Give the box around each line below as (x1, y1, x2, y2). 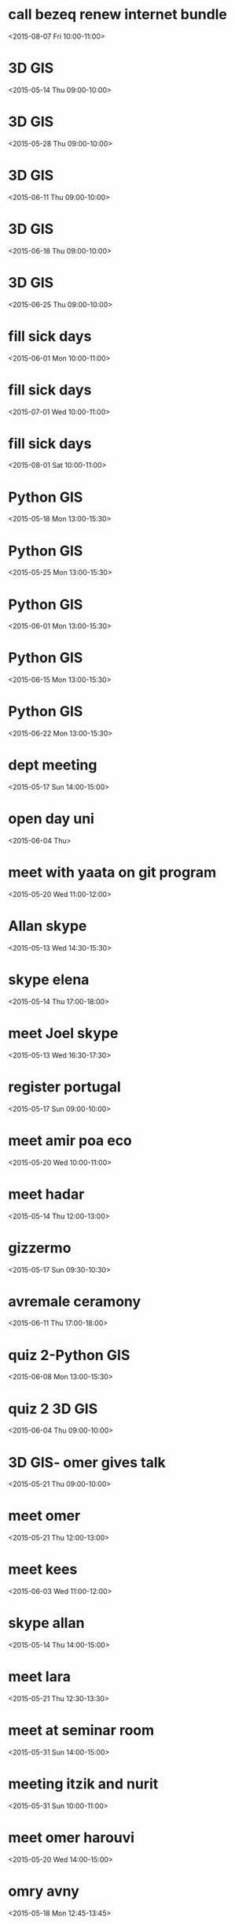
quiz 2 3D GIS (8, 1399, 98, 1418)
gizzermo (8, 1239, 72, 1257)
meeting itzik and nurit (8, 1775, 159, 1793)
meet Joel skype (8, 1025, 119, 1042)
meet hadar (8, 1185, 85, 1203)
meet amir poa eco (8, 1132, 132, 1149)
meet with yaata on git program (8, 864, 217, 881)
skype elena (8, 971, 90, 989)
